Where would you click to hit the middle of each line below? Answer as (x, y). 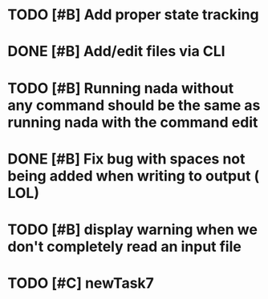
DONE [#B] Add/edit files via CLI (116, 52)
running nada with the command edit (133, 122)
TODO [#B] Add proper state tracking (133, 15)
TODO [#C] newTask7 (81, 283)
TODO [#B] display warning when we (133, 229)
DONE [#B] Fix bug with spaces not (126, 159)
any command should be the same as (134, 105)
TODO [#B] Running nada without (121, 88)
